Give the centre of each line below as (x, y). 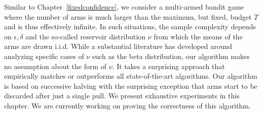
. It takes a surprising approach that (168, 66)
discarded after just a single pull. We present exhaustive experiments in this (122, 96)
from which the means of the (198, 36)
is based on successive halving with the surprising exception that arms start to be (131, 85)
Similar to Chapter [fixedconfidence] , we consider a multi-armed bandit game (124, 7)
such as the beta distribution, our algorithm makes (171, 56)
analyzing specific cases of (44, 56)
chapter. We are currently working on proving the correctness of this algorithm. (127, 105)
